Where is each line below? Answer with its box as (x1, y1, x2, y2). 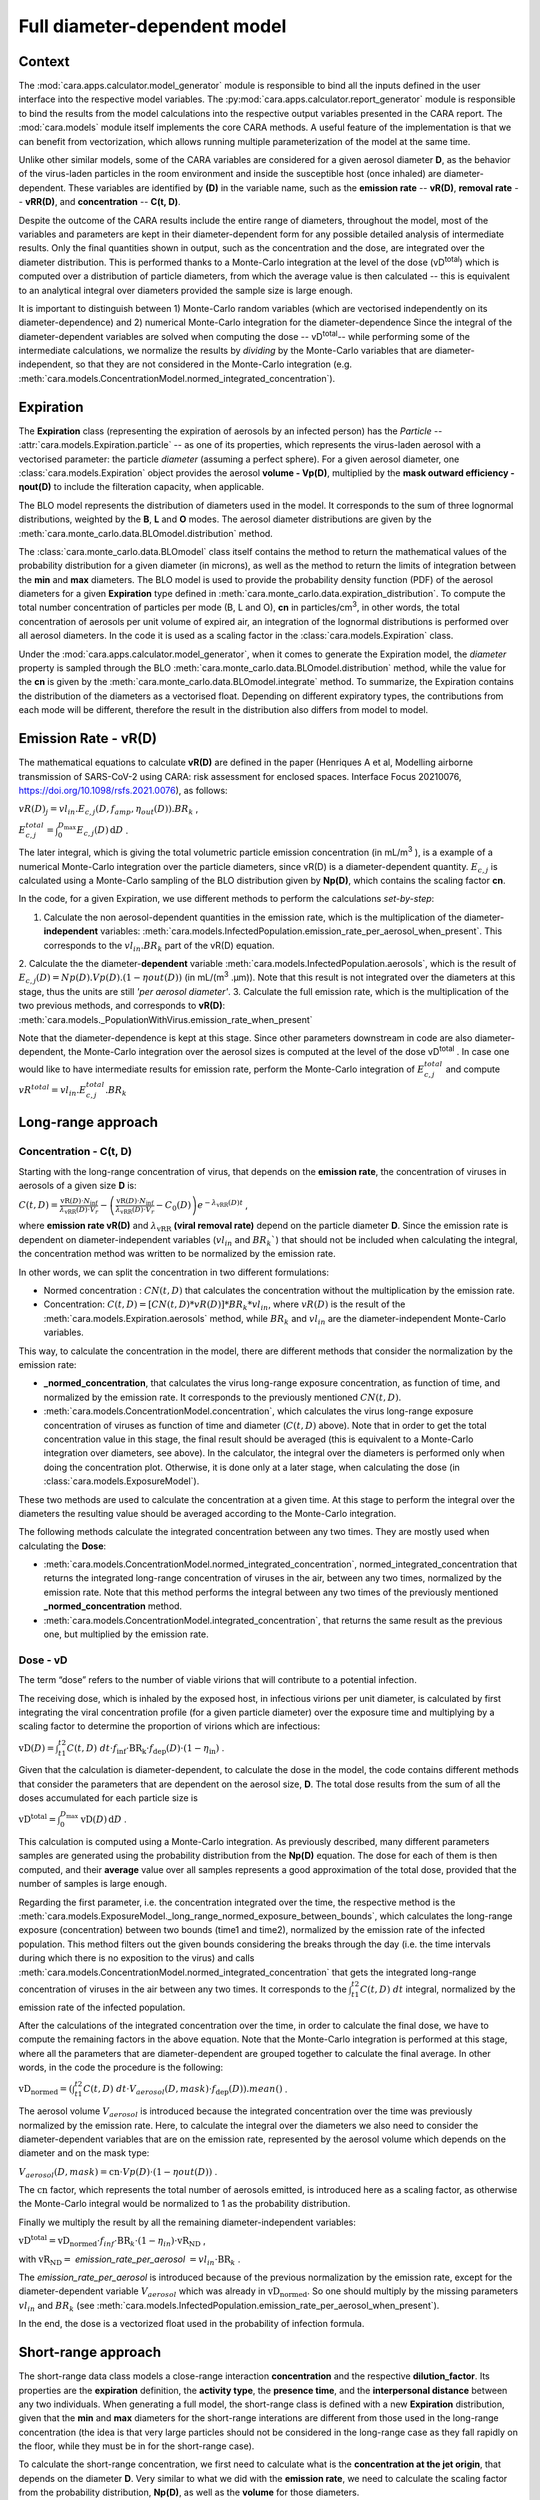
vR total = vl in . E (18, 1083, 87, 1098)
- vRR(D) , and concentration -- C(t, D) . (18, 196, 181, 208)
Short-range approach (18, 2344, 162, 2361)
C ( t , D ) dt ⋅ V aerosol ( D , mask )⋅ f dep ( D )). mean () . (83, 2083, 288, 2097)
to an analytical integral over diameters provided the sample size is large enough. (18, 284, 354, 296)
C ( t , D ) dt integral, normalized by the (360, 1983, 516, 1995)
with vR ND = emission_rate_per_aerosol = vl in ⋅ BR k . (18, 2253, 241, 2267)
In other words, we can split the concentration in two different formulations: (18, 1266, 330, 1278)
